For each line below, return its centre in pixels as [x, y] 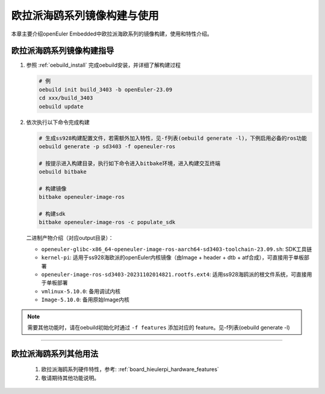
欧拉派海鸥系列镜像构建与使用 [85, 16]
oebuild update [61, 106]
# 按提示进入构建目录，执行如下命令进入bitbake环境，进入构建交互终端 [130, 163]
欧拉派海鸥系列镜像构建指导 [63, 51]
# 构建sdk [52, 214]
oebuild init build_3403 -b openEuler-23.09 [106, 89]
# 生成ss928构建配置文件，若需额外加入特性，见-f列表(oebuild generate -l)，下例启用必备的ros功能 [173, 138]
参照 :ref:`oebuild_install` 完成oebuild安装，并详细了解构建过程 [104, 65]
